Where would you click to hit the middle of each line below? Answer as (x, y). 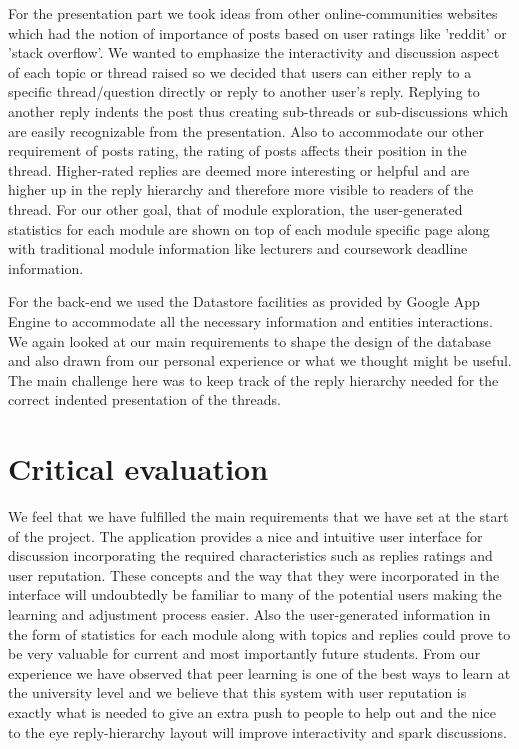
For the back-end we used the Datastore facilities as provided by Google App (244, 301)
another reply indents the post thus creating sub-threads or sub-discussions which (258, 110)
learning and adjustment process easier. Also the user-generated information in (249, 613)
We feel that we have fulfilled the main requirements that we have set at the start (258, 516)
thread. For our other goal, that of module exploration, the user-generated (235, 208)
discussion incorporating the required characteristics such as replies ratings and (250, 555)
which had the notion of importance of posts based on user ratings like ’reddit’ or (257, 32)
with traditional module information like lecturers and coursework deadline (238, 248)
